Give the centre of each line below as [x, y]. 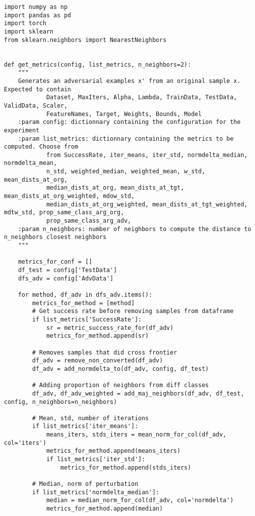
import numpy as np [36, 7]
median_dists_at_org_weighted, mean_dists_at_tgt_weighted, [147, 204]
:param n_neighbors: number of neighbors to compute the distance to [135, 229]
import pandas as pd [38, 15]
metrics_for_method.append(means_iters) [113, 451]
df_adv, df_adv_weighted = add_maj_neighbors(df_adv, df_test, [138, 393]
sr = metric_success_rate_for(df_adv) [110, 328]
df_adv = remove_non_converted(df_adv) [98, 361]
